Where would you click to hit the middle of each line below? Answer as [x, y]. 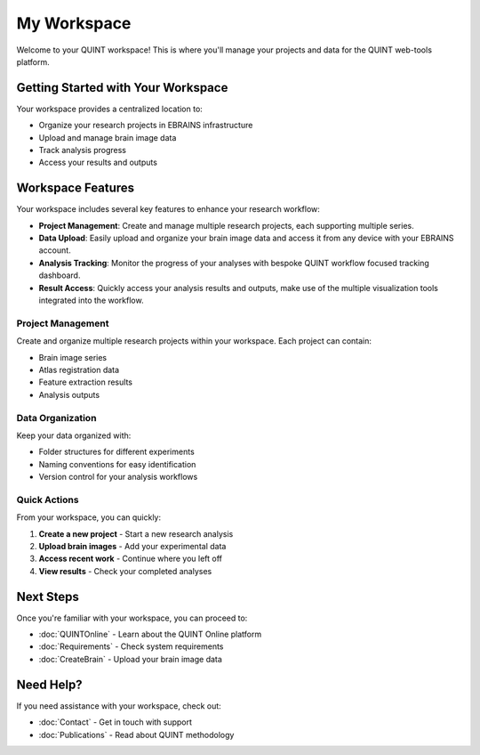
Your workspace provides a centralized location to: [110, 109]
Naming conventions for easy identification [117, 464]
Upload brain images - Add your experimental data [132, 546]
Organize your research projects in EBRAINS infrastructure [146, 126]
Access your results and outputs [98, 162]
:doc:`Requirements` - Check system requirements [131, 646]
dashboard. [60, 275]
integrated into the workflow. [91, 300]
